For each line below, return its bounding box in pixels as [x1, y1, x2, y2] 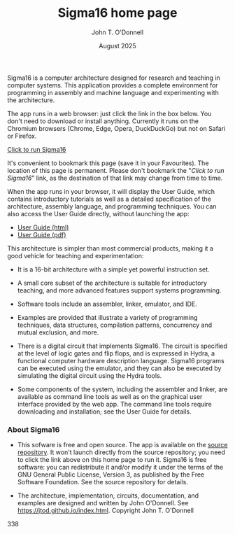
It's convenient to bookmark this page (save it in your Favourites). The [7, 159, 209, 167]
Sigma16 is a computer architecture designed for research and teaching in [7, 73, 220, 82]
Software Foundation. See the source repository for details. [17, 478, 189, 486]
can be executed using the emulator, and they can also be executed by [17, 364, 222, 372]
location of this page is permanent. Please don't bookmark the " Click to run [7, 166, 225, 174]
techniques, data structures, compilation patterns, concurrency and [17, 321, 212, 329]
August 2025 [99, 41, 136, 50]
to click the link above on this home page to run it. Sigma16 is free [17, 456, 207, 464]
